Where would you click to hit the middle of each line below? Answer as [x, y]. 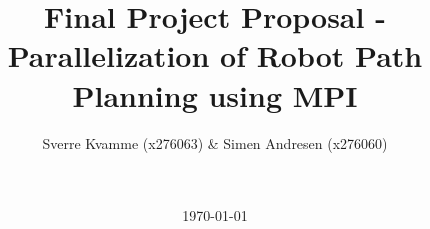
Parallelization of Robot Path [215, 55]
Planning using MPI [215, 94]
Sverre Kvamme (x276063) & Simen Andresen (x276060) [215, 142]
